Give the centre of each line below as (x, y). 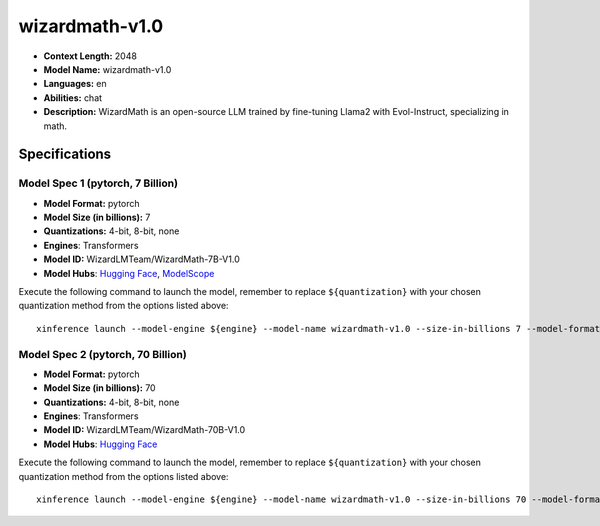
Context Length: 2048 (90, 56)
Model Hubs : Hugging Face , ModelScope (129, 273)
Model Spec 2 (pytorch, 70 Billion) (102, 354)
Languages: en (75, 84)
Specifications (65, 154)
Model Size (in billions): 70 (99, 388)
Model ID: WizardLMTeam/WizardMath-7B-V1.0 (141, 259)
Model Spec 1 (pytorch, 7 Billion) (98, 183)
